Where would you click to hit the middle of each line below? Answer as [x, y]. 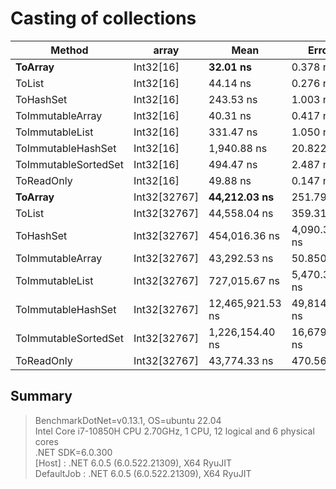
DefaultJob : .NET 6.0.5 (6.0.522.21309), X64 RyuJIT [143, 473]
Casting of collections [103, 18]
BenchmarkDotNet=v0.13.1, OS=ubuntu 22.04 [128, 420]
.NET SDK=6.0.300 [73, 452]
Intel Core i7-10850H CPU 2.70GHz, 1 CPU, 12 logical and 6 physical [174, 431]
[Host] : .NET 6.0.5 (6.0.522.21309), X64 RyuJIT [133, 463]
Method [69, 50]
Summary [41, 396]
